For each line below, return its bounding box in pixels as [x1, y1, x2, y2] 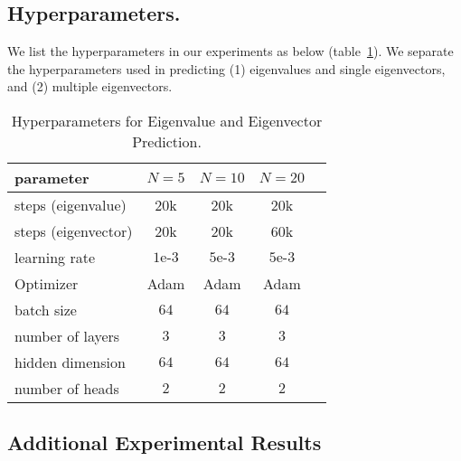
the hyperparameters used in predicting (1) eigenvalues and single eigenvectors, [7, 59, 446, 78]
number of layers [14, 325, 120, 346]
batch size [14, 298, 77, 320]
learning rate [14, 246, 95, 268]
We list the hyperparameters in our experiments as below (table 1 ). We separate [7, 42, 454, 61]
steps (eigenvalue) [14, 193, 127, 215]
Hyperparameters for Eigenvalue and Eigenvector [11, 109, 323, 131]
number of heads [14, 377, 119, 399]
